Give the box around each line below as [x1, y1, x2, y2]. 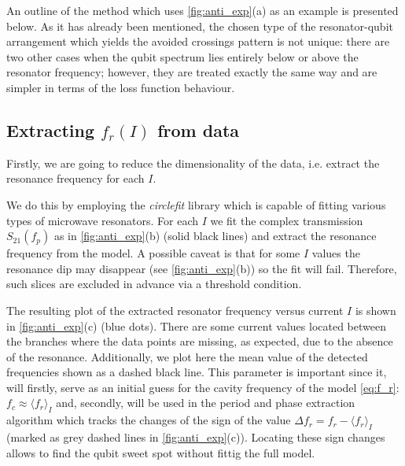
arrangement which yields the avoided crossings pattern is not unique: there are [6, 33, 390, 50]
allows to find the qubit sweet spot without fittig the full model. [6, 444, 315, 460]
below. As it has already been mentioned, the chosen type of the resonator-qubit [6, 17, 393, 34]
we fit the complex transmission [210, 212, 363, 228]
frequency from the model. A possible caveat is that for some [6, 245, 300, 261]
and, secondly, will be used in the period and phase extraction [56, 394, 355, 411]
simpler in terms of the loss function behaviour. [6, 79, 235, 95]
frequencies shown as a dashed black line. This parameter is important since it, [6, 364, 387, 380]
